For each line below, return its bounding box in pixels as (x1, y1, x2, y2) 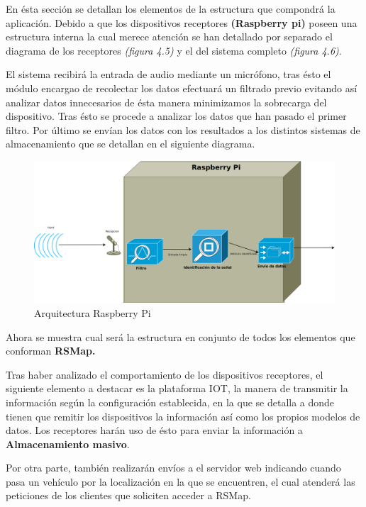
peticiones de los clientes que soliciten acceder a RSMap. (6, 488, 251, 503)
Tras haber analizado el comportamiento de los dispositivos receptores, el (6, 367, 323, 381)
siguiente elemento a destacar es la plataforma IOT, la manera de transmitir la (6, 381, 348, 396)
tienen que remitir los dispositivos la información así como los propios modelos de (6, 408, 360, 423)
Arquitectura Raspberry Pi (34, 305, 151, 320)
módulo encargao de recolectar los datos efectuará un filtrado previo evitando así (6, 80, 357, 95)
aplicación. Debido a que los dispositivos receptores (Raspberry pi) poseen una (6, 15, 357, 30)
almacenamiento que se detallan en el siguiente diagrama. (6, 136, 255, 151)
